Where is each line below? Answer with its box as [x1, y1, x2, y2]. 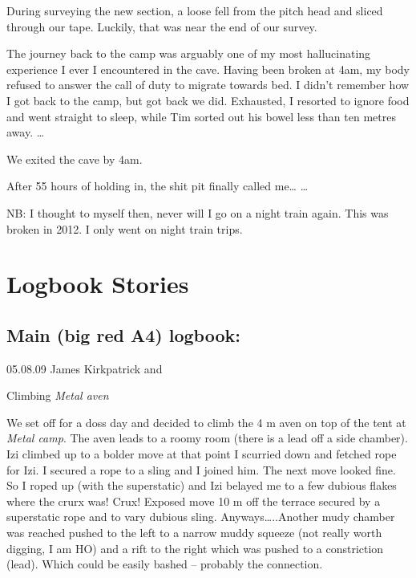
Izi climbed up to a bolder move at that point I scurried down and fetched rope [6, 446, 397, 462]
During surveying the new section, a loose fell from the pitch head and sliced [6, 2, 383, 18]
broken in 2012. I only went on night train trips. [6, 220, 243, 237]
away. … [6, 124, 45, 140]
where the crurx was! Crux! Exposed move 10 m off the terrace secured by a [6, 492, 381, 509]
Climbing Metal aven [6, 387, 109, 404]
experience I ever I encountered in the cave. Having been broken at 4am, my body [6, 60, 410, 77]
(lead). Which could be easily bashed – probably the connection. [6, 556, 323, 572]
